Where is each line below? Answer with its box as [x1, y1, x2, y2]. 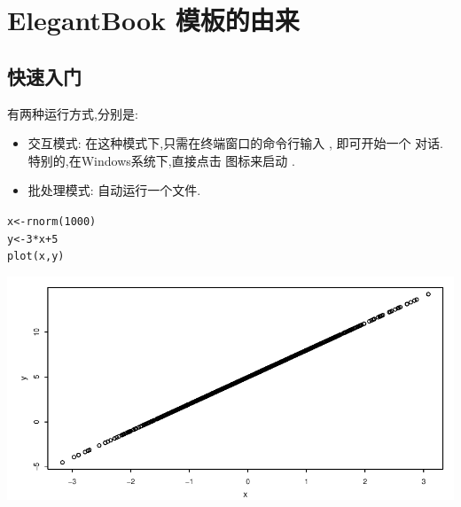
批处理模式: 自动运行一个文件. [27, 181, 201, 199]
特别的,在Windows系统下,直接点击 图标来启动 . [27, 151, 295, 169]
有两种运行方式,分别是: [7, 104, 138, 122]
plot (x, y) [7, 250, 65, 263]
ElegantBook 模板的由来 [7, 2, 300, 38]
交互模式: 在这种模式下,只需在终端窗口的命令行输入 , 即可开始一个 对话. [27, 134, 444, 152]
